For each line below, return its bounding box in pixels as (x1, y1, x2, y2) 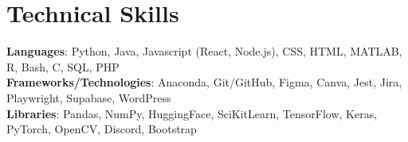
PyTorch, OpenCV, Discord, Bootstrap (6, 121, 197, 137)
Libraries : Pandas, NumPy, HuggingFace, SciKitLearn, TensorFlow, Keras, (6, 105, 378, 121)
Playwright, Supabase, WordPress (6, 89, 171, 106)
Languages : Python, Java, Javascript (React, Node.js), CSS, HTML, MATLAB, (6, 43, 402, 59)
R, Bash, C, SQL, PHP (6, 58, 120, 75)
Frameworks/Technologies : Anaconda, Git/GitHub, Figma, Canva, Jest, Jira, (6, 74, 402, 90)
